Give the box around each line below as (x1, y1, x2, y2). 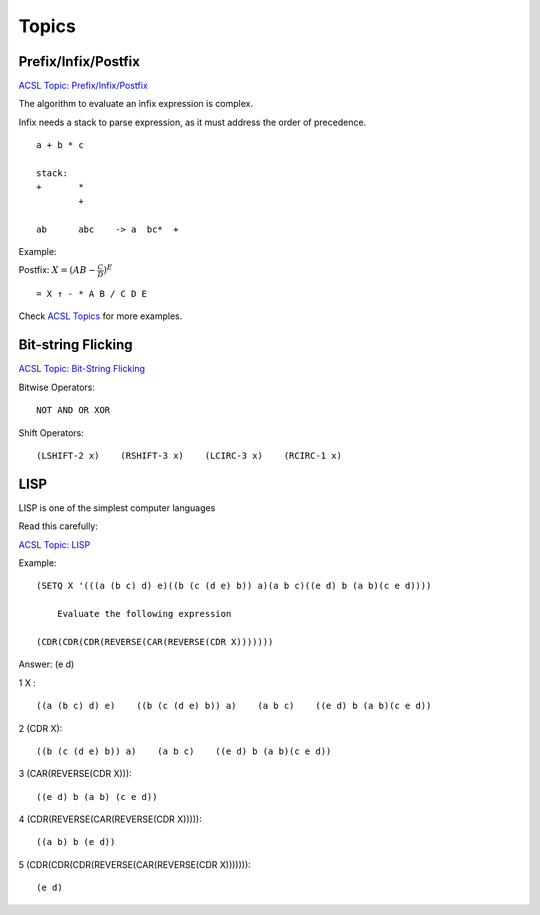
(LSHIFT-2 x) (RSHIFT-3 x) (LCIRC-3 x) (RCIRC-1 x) (36, 450, 342, 461)
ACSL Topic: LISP (18, 538, 91, 550)
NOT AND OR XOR (36, 405, 111, 416)
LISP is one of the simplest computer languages (18, 501, 216, 514)
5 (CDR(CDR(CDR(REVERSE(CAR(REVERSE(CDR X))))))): (18, 858, 252, 870)
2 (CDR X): (18, 722, 63, 734)
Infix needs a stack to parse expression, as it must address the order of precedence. (18, 116, 367, 128)
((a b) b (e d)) (36, 836, 116, 848)
